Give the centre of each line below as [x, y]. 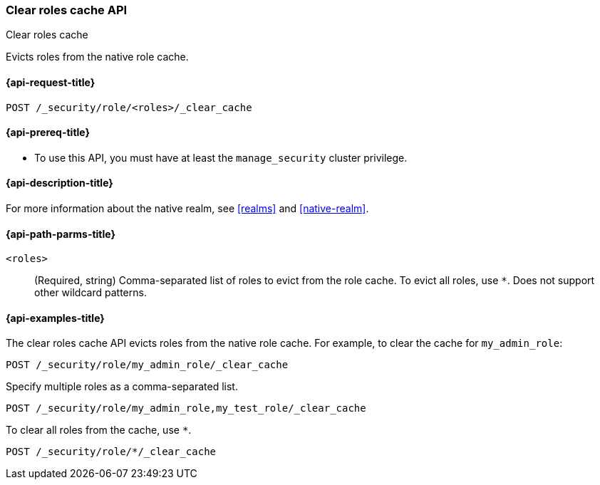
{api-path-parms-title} [61, 234]
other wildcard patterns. [90, 293]
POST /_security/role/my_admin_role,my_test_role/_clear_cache [186, 408]
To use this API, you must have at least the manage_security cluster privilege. [221, 157]
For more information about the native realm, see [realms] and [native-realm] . [187, 209]
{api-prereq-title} [48, 132]
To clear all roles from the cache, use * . [99, 430]
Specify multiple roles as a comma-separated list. [122, 387]
